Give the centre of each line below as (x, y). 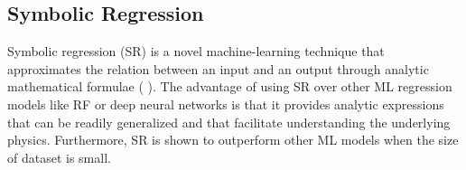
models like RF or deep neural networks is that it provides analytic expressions (226, 104)
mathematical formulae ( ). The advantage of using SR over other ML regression (230, 86)
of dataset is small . (59, 157)
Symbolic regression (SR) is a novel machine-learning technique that (196, 51)
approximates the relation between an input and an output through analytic (218, 68)
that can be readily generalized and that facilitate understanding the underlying (229, 122)
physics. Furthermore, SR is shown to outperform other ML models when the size (233, 140)
